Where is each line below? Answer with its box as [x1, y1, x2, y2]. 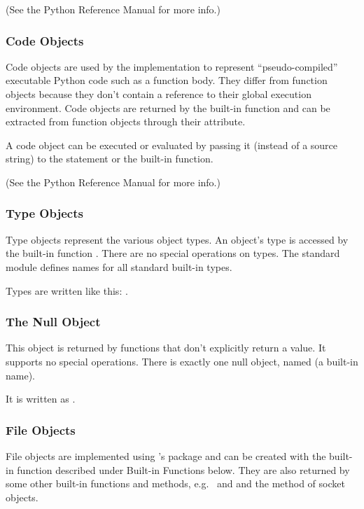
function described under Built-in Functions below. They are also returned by [17, 462, 350, 477]
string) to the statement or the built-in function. [6, 151, 213, 166]
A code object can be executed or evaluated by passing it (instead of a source [6, 137, 338, 152]
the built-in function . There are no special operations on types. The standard [6, 246, 340, 260]
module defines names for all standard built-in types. [6, 259, 232, 274]
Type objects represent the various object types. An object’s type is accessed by [6, 232, 349, 246]
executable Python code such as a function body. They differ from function [6, 73, 328, 88]
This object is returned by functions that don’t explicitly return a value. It [6, 340, 326, 355]
